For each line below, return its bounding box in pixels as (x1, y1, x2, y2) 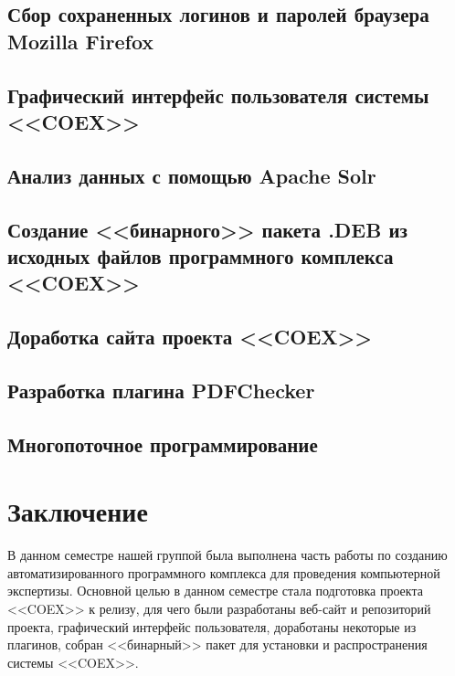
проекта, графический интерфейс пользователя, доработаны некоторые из (7, 617, 417, 636)
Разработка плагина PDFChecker (7, 375, 315, 404)
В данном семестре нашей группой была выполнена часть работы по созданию (7, 545, 448, 565)
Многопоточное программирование (7, 429, 318, 458)
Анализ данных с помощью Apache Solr (7, 161, 376, 189)
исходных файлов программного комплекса (7, 241, 394, 269)
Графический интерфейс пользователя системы (7, 80, 429, 109)
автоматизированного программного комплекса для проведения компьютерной (7, 563, 440, 582)
